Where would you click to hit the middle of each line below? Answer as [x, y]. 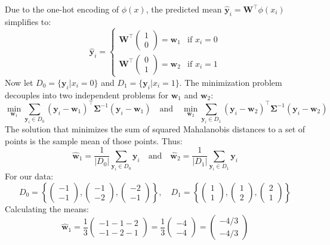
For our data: [29, 176]
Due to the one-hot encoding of [62, 9]
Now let [19, 82]
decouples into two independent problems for [87, 94]
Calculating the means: [47, 208]
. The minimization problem [231, 82]
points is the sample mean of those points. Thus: [94, 140]
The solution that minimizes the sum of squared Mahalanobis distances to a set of [155, 129]
